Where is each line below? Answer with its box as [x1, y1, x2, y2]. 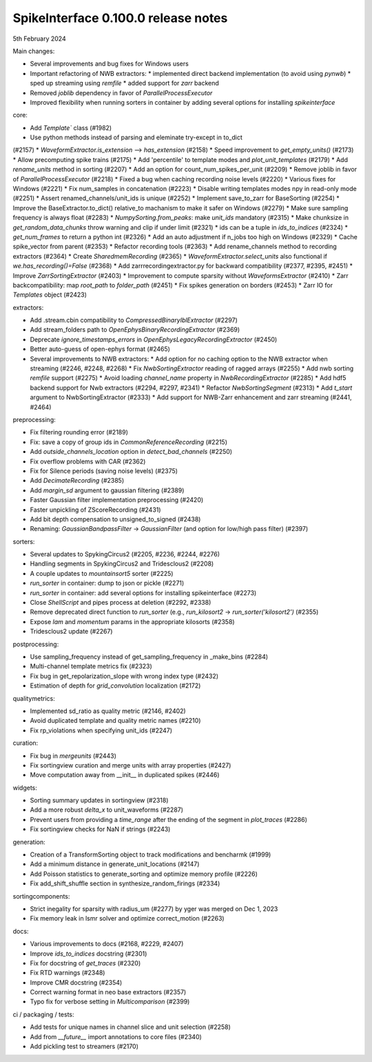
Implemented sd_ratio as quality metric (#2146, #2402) [30, 707, 186, 715]
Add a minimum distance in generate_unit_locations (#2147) [30, 860, 200, 868]
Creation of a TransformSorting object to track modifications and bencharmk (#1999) [30, 850, 271, 859]
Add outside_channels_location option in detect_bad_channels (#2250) [30, 448, 233, 456]
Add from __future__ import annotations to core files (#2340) [30, 1032, 203, 1041]
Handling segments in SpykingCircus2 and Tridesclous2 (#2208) [30, 559, 214, 568]
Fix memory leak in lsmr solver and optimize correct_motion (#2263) [30, 914, 225, 923]
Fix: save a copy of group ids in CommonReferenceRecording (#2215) [30, 438, 227, 446]
